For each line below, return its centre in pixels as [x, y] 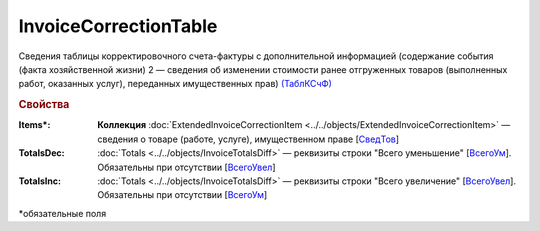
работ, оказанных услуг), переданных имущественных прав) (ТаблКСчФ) [175, 84]
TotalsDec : [41, 153]
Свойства [44, 105]
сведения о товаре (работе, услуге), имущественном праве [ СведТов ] [248, 139]
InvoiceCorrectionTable [118, 26]
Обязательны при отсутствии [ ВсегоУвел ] [186, 167]
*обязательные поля [62, 213]
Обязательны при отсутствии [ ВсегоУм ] [182, 195]
